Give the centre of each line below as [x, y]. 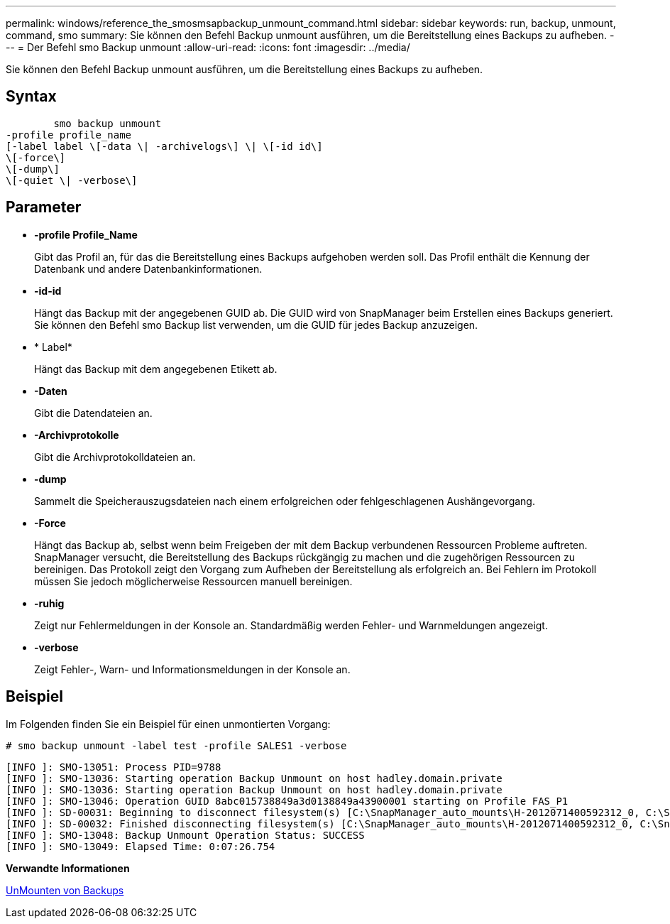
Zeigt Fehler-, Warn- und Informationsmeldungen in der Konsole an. [192, 669]
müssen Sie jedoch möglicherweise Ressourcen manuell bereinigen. [193, 581]
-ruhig [49, 603]
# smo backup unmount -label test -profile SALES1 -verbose [176, 745]
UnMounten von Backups [65, 890]
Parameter [44, 207]
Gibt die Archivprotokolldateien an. [115, 457]
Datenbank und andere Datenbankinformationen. [148, 268]
